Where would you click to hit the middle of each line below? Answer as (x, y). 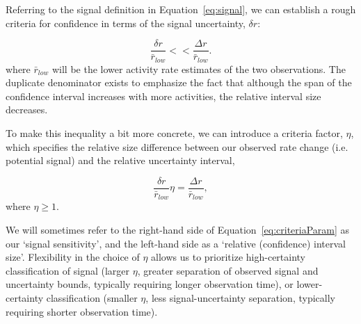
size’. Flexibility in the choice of (73, 257)
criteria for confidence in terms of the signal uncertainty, (126, 23)
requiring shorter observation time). (82, 311)
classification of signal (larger (68, 270)
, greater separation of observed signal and (228, 270)
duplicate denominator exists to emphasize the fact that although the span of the (179, 82)
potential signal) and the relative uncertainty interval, (120, 160)
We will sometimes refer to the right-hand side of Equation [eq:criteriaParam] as (178, 229)
